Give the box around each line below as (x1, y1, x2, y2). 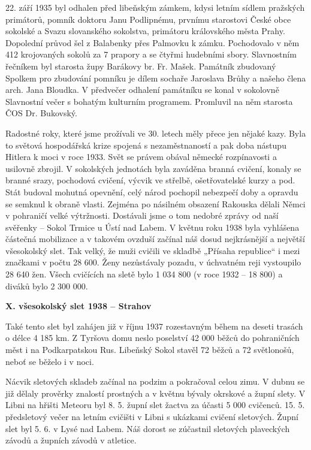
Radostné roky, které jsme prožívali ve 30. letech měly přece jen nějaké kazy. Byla (5, 126, 306, 139)
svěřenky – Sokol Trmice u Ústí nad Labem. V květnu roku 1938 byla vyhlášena (5, 221, 300, 233)
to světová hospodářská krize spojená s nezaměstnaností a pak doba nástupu (5, 138, 286, 151)
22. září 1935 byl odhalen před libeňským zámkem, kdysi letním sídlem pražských (5, 1, 305, 13)
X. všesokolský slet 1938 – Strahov (5, 300, 152, 312)
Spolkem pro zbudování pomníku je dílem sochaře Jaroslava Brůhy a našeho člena (5, 71, 306, 84)
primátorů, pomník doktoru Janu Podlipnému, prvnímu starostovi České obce (5, 13, 291, 25)
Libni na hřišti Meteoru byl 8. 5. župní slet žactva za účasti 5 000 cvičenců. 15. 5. (5, 398, 305, 411)
